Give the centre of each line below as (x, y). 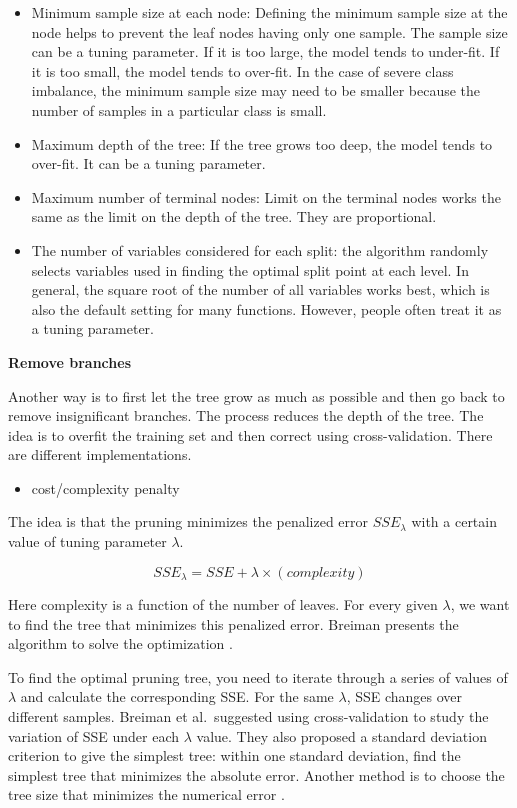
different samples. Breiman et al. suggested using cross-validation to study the (248, 716)
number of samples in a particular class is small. (179, 109)
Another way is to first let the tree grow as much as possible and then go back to (256, 395)
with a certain (454, 521)
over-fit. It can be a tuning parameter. (148, 163)
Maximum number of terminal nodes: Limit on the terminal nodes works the (266, 196)
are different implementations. (100, 454)
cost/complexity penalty (105, 487)
